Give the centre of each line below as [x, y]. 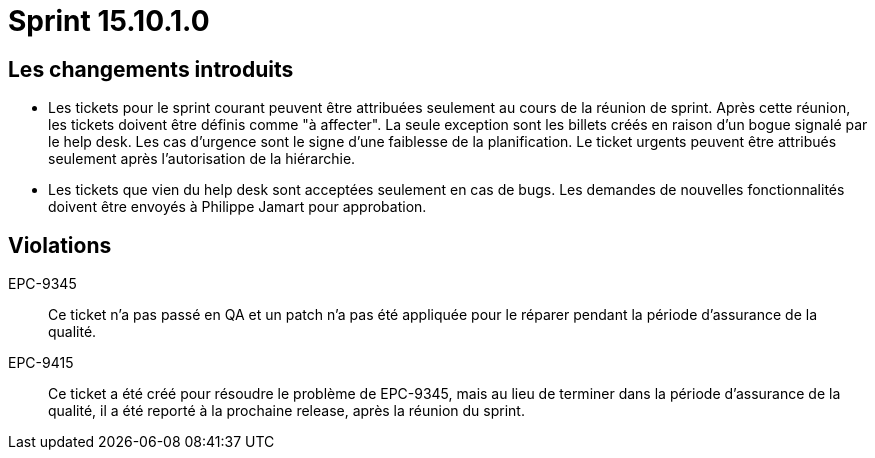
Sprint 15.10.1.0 [109, 21]
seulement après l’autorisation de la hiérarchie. [202, 159]
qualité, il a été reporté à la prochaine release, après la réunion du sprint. [286, 411]
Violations [60, 245]
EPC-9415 [41, 363]
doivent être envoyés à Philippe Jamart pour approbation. [237, 207]
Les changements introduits [151, 69]
